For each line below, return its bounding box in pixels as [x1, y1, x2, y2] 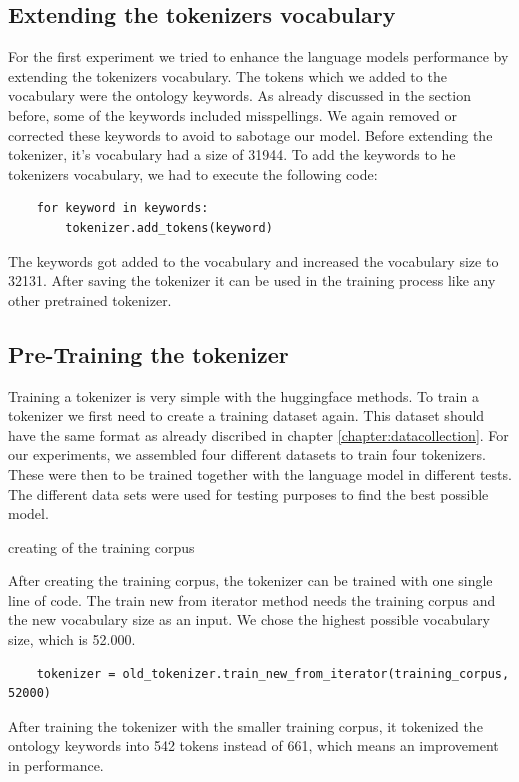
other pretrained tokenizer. [8, 289, 172, 310]
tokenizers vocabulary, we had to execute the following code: [8, 163, 378, 184]
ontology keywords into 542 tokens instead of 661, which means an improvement [8, 735, 499, 756]
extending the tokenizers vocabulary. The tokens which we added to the [8, 65, 447, 86]
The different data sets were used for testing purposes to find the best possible [8, 483, 489, 504]
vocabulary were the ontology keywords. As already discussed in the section [8, 85, 471, 106]
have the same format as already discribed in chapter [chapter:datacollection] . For [8, 424, 509, 445]
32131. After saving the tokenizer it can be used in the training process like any [8, 270, 496, 291]
